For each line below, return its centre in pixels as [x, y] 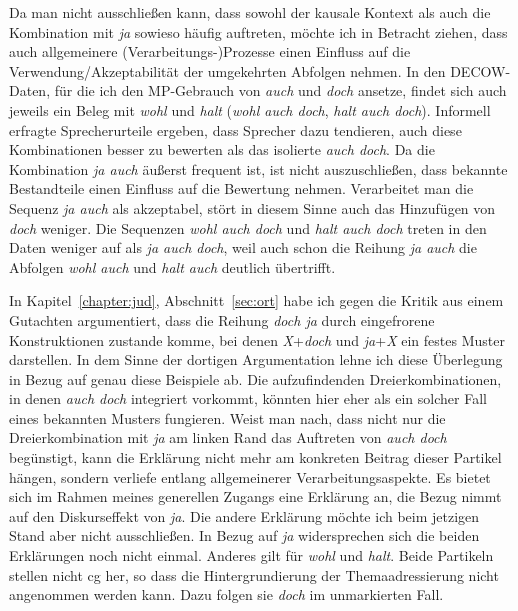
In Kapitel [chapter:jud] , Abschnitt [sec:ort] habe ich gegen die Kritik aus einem [256, 300]
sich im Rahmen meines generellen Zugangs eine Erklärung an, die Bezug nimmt [255, 496]
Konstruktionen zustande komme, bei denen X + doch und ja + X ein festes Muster [257, 339]
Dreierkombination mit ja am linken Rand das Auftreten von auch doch [228, 437]
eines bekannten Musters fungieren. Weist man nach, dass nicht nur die [227, 417]
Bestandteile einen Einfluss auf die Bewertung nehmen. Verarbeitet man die [241, 188]
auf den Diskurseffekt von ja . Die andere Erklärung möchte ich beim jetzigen [244, 515]
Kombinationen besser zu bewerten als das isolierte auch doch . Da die [222, 149]
